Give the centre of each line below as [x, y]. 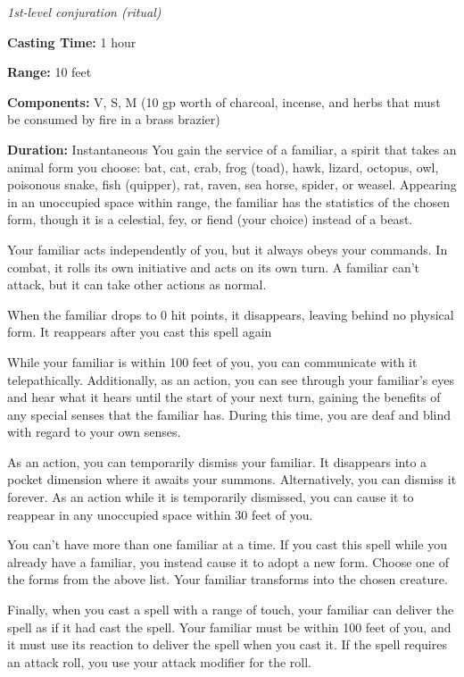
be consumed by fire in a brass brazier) [114, 119]
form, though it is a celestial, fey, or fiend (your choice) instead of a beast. [210, 219]
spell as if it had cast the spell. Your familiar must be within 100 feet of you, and [229, 627]
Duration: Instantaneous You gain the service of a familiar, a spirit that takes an [232, 149]
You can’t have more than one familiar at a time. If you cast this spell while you [228, 544]
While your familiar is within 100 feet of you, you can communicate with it [212, 361]
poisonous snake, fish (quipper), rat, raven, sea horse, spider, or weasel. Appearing [232, 184]
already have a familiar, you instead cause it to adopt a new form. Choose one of [228, 561]
